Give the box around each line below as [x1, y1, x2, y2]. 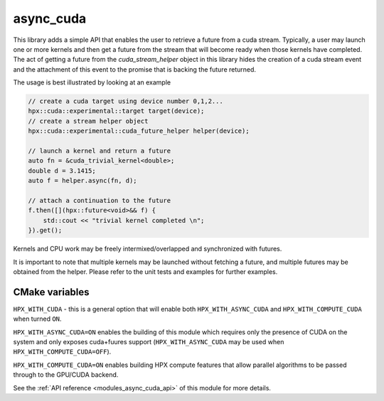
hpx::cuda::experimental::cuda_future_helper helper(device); [28, 127, 250, 135]
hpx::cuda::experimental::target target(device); [28, 107, 205, 115]
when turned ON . [13, 314, 62, 323]
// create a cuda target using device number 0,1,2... [28, 97, 223, 106]
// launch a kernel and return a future [28, 147, 171, 155]
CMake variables [13, 286, 90, 298]
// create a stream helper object [28, 117, 149, 125]
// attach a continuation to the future [28, 197, 171, 204]
